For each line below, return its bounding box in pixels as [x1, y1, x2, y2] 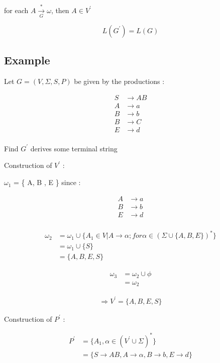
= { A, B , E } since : [14, 177, 81, 188]
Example [4, 52, 50, 68]
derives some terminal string [30, 143, 118, 153]
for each [4, 5, 29, 15]
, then [51, 5, 69, 15]
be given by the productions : [74, 76, 165, 86]
